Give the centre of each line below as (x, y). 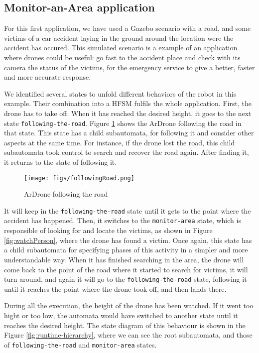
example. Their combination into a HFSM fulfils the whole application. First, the (128, 103)
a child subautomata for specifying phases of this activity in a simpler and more (126, 250)
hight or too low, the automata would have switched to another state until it (121, 315)
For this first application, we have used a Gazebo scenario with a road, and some (128, 28)
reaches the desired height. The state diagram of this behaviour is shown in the (125, 325)
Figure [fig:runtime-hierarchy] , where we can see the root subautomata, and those (128, 335)
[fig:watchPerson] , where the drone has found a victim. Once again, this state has (128, 240)
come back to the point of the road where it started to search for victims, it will (126, 269)
